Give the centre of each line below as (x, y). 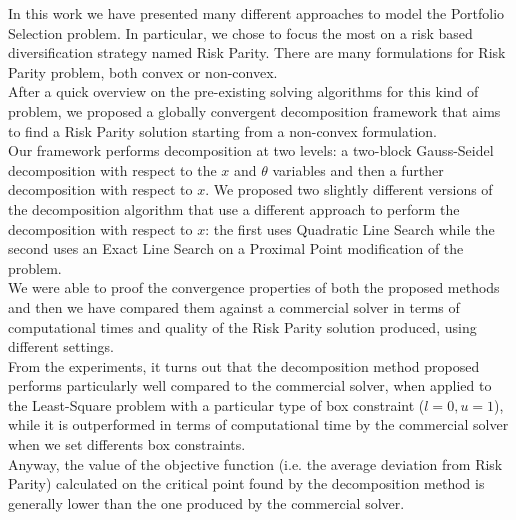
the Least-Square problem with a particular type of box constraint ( (216, 404)
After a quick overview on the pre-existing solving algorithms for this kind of (243, 91)
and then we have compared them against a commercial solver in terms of (234, 306)
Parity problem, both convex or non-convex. (143, 71)
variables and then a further (358, 169)
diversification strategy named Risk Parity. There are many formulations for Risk (257, 52)
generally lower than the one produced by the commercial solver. (206, 502)
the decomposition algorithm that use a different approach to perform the (234, 208)
